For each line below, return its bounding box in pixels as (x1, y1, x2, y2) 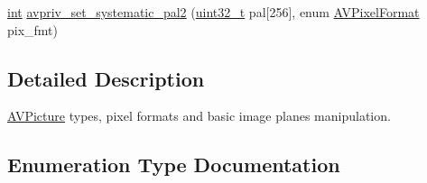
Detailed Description (7, 64, 205, 92)
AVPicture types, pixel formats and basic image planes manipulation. (7, 106, 391, 125)
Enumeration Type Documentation (7, 151, 340, 178)
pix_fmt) (7, 20, 59, 39)
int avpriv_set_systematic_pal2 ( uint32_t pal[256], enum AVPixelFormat (7, 3, 420, 21)
